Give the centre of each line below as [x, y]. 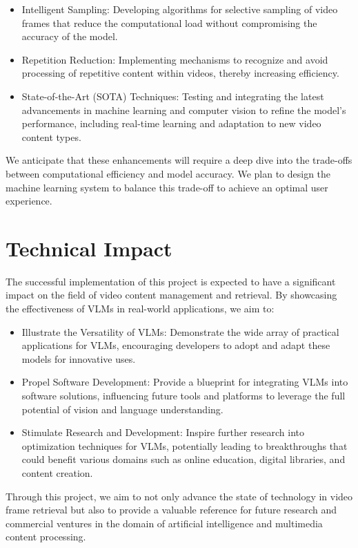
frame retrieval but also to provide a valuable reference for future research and [171, 510]
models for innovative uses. [79, 358]
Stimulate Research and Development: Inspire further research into [163, 432]
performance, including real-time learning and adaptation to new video [171, 123]
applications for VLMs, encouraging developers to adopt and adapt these [176, 345]
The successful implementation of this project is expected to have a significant [171, 281]
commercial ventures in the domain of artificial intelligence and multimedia [164, 523]
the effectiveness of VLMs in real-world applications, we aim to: [140, 309]
